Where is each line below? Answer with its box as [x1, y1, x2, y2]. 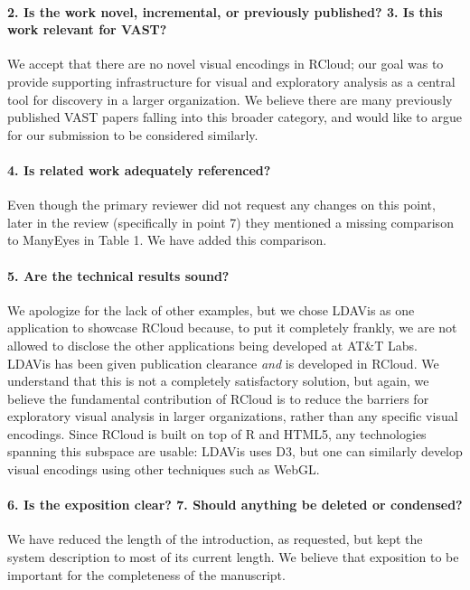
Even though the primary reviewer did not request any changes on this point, [7, 195, 436, 214]
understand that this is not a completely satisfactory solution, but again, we [7, 371, 429, 390]
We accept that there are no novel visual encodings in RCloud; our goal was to [7, 54, 444, 73]
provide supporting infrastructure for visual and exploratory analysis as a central [7, 71, 456, 90]
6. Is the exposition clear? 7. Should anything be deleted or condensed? [7, 495, 463, 514]
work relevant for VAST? [7, 20, 167, 39]
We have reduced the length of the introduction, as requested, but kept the [7, 529, 423, 548]
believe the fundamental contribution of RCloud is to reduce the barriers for [7, 389, 429, 407]
